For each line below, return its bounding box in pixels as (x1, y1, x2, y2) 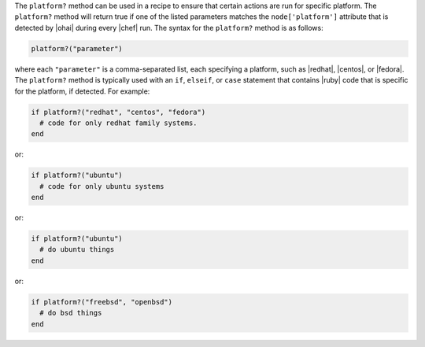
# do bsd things (39, 308, 102, 318)
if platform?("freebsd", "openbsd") (31, 297, 173, 306)
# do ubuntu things (39, 245, 115, 254)
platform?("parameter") (31, 44, 124, 53)
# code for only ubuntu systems (39, 182, 164, 190)
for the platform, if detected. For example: (14, 87, 150, 96)
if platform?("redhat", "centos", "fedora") (31, 107, 206, 116)
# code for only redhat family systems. (39, 118, 198, 127)
